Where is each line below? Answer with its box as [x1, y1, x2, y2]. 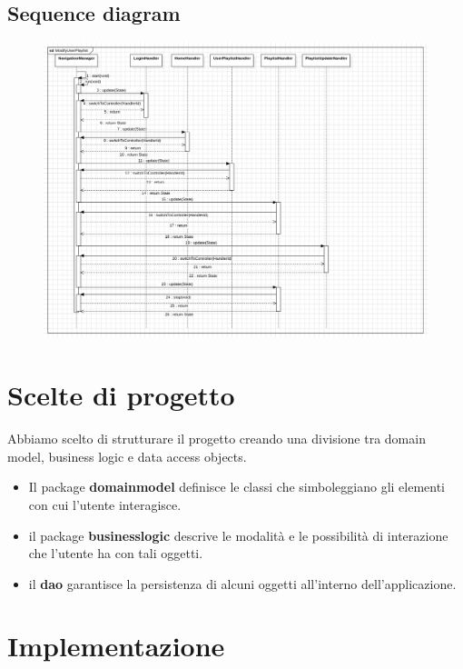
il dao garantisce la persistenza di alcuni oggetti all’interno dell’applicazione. [28, 574, 457, 593]
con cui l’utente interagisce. [28, 494, 182, 514]
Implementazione [7, 627, 225, 664]
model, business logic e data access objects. [7, 446, 247, 465]
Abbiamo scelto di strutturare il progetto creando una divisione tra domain [7, 429, 426, 448]
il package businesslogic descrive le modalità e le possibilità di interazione [28, 525, 448, 544]
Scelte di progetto [7, 376, 235, 414]
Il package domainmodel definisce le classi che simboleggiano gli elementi [28, 477, 446, 496]
